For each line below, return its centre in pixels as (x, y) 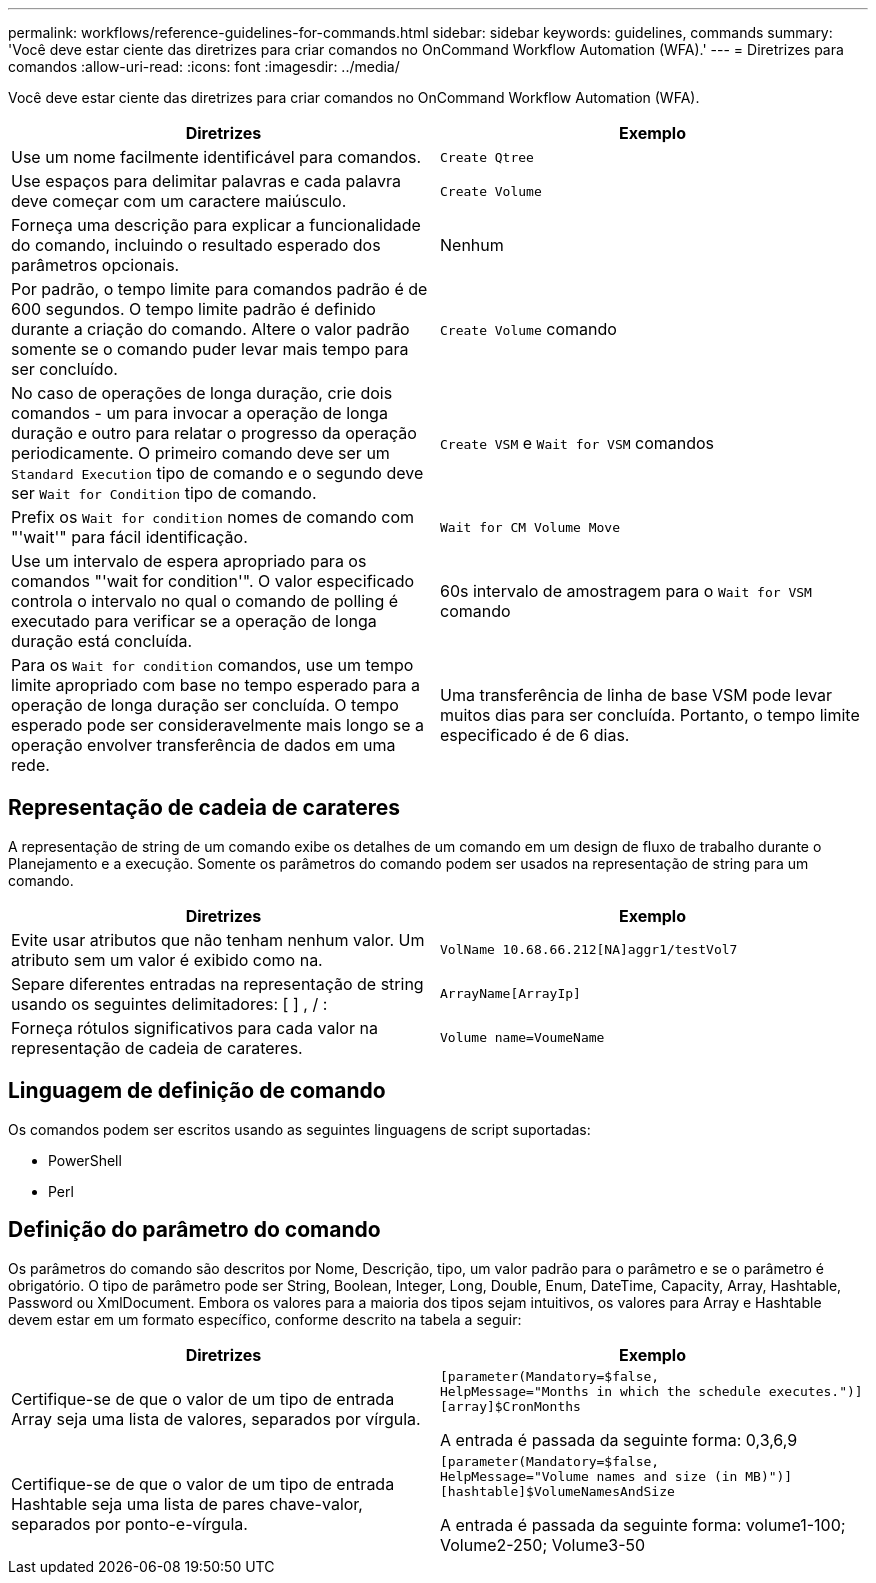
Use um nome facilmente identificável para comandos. (216, 157)
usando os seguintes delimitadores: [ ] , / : (169, 1003)
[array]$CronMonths (510, 1406)
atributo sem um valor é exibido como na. (167, 959)
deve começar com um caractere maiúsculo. (179, 201)
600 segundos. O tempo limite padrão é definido (193, 309)
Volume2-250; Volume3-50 (543, 1544)
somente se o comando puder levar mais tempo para (210, 349)
